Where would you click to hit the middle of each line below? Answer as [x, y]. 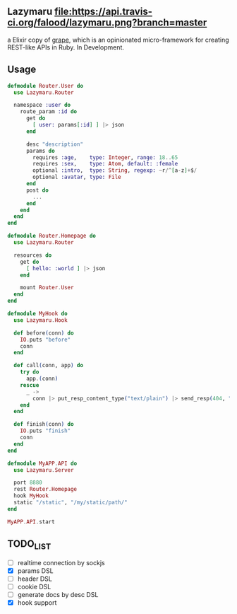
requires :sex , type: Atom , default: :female [105, 164]
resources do [33, 255]
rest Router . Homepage [45, 490]
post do [37, 190]
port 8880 [28, 483]
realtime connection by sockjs [61, 562]
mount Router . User [47, 288]
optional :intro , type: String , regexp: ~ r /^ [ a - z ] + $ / [115, 170]
